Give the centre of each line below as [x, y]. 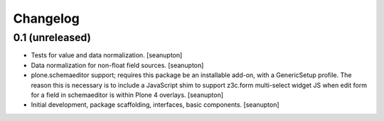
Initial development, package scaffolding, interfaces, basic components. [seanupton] [155, 105]
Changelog [46, 18]
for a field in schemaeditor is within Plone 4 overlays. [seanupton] [127, 95]
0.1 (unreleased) [52, 38]
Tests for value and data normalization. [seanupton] [107, 55]
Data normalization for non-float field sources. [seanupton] [117, 65]
